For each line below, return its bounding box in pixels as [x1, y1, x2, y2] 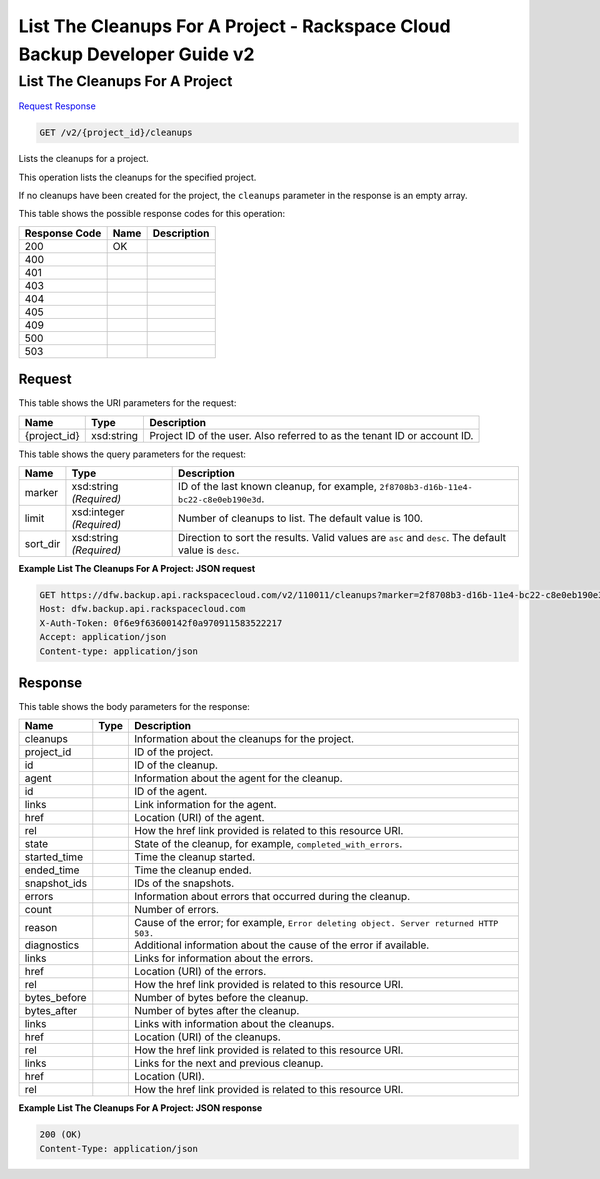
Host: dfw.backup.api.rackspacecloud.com [39, 603, 246, 615]
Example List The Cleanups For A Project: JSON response [18, 1102, 263, 1114]
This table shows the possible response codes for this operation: [18, 208, 286, 220]
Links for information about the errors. [133, 951, 314, 965]
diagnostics [24, 938, 80, 952]
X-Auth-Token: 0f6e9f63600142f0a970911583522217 [39, 617, 283, 629]
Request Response [18, 100, 97, 112]
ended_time [24, 863, 80, 877]
